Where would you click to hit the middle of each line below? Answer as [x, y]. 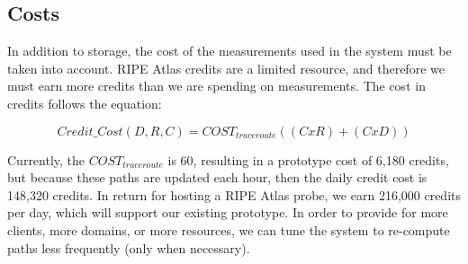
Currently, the [46, 159]
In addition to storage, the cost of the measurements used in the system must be [229, 51]
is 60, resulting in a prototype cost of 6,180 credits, [308, 159]
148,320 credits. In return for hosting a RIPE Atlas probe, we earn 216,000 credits [234, 194]
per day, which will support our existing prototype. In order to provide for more [228, 212]
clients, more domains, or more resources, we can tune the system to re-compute [229, 229]
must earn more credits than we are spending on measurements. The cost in [216, 86]
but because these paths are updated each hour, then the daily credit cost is [217, 177]
